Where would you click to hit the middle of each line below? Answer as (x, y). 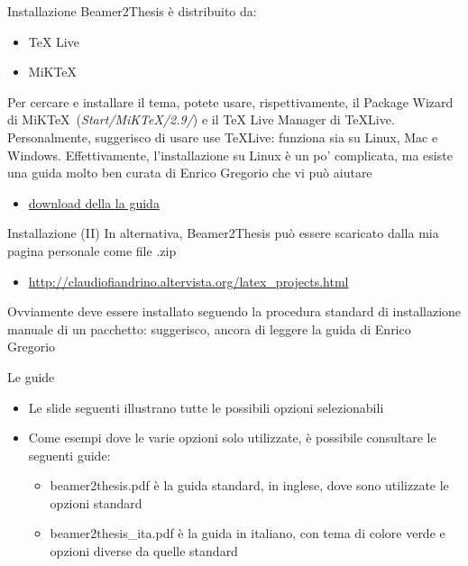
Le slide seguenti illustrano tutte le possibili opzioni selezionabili (206, 407)
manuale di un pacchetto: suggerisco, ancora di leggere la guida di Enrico (209, 329)
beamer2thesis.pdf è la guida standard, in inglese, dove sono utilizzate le (249, 485)
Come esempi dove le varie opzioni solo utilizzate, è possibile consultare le (232, 438)
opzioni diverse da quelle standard (144, 551)
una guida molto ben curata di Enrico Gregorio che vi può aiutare (190, 173)
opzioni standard (96, 502)
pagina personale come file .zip (92, 250)
